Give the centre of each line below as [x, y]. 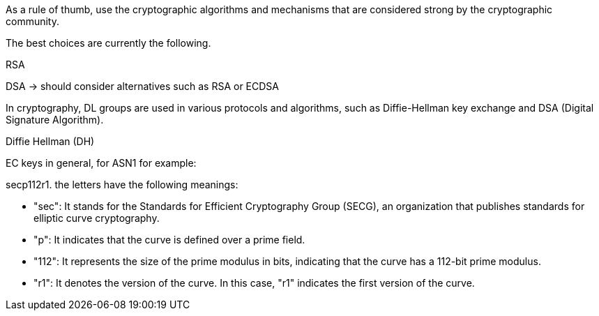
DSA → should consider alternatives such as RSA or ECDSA [142, 86]
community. [32, 21]
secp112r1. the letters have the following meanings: [122, 185]
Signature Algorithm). [55, 120]
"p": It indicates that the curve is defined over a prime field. [169, 240]
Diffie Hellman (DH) [50, 141]
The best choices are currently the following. [108, 43]
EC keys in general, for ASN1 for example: [101, 163]
